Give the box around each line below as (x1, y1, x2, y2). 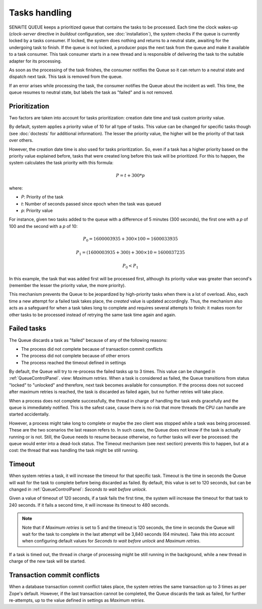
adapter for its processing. (9, 58, 62, 64)
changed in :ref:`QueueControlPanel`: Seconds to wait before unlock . (9, 486, 147, 492)
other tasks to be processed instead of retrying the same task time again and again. (9, 312, 177, 318)
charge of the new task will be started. (9, 558, 86, 564)
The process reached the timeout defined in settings (21, 359, 126, 366)
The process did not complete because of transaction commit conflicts (21, 346, 163, 352)
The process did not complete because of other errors (21, 353, 130, 359)
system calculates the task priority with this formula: (9, 160, 114, 166)
